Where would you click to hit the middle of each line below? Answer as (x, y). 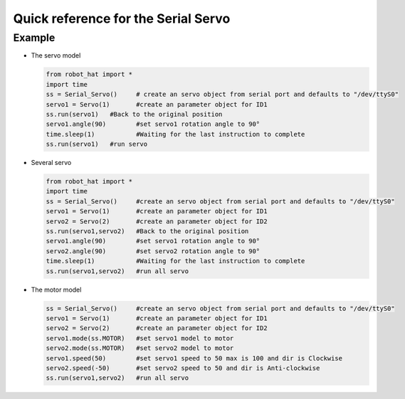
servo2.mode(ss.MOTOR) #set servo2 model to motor (140, 348)
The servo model (56, 55)
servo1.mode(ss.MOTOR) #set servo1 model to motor (140, 338)
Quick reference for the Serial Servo (122, 18)
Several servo (51, 163)
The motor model (56, 289)
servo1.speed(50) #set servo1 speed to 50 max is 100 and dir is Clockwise (194, 358)
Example (34, 38)
